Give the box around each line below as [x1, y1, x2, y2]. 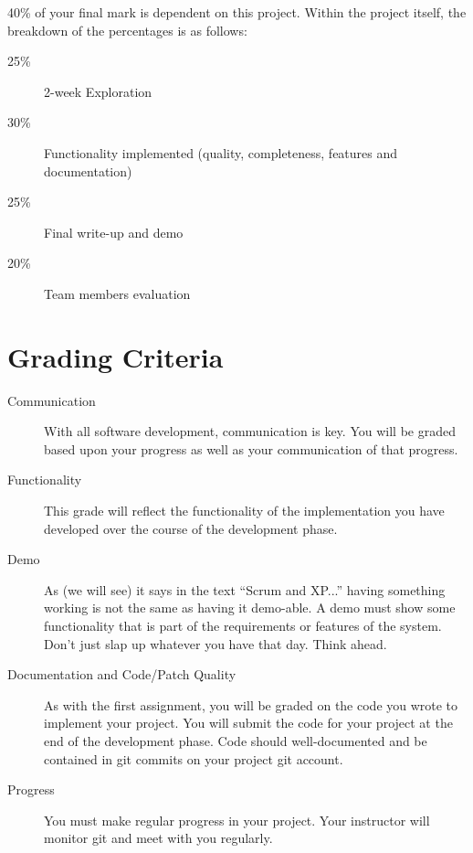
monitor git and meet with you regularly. [44, 828, 273, 848]
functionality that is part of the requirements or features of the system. [44, 616, 442, 634]
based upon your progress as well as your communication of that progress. [44, 439, 458, 458]
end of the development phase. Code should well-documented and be [44, 730, 427, 750]
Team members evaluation [44, 283, 191, 303]
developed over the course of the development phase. [44, 518, 338, 538]
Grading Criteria [7, 337, 224, 375]
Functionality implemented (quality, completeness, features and [44, 143, 398, 162]
